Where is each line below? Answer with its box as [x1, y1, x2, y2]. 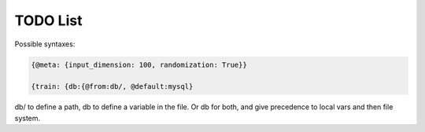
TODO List [14, 12, 83, 29]
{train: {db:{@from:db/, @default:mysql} [31, 82, 194, 91]
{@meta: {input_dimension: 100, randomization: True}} [31, 60, 247, 69]
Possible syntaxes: [14, 39, 76, 49]
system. [14, 113, 41, 123]
